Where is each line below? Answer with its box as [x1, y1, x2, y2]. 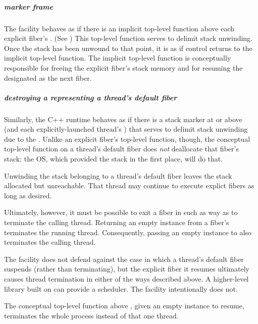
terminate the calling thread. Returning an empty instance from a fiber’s [4, 217, 229, 228]
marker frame [4, 1, 53, 12]
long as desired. [4, 190, 52, 200]
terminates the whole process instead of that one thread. [4, 310, 179, 320]
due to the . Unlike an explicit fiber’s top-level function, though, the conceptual [4, 133, 250, 144]
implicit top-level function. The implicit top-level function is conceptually [4, 52, 231, 63]
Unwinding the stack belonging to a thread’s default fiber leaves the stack [4, 170, 232, 181]
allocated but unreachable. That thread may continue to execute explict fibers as [4, 180, 254, 191]
